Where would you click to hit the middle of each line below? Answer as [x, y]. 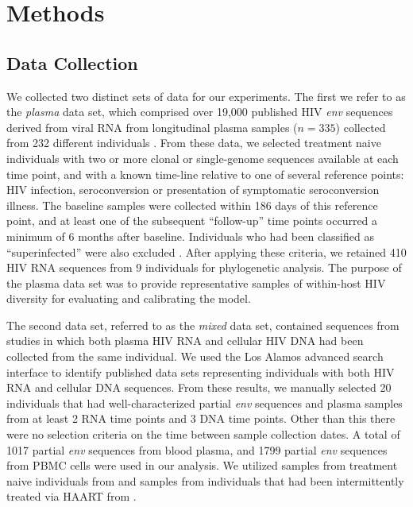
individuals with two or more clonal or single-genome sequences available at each [203, 158]
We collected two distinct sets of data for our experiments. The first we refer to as [206, 96]
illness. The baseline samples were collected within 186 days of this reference [192, 205]
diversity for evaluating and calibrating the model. [129, 298]
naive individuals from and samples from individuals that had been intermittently [205, 480]
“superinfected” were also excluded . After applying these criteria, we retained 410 [206, 252]
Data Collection [72, 62]
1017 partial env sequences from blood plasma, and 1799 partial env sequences [197, 449]
